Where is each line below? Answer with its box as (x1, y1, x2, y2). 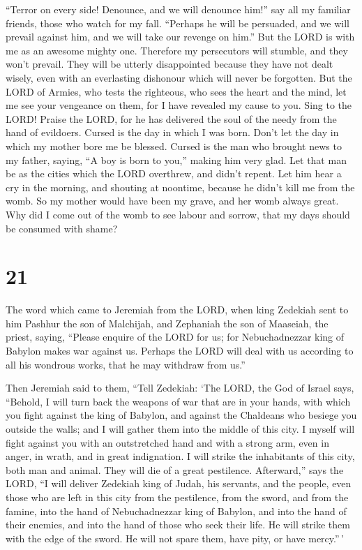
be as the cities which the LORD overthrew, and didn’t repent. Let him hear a (6, 166, 342, 181)
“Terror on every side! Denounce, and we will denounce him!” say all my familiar (6, 2, 351, 16)
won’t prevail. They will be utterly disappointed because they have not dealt (6, 57, 333, 71)
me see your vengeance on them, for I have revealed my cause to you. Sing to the (6, 98, 352, 112)
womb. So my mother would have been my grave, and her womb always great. (6, 193, 339, 208)
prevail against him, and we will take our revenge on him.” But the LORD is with (6, 29, 355, 44)
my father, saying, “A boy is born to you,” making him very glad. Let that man (6, 152, 347, 167)
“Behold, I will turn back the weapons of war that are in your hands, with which (6, 394, 351, 408)
